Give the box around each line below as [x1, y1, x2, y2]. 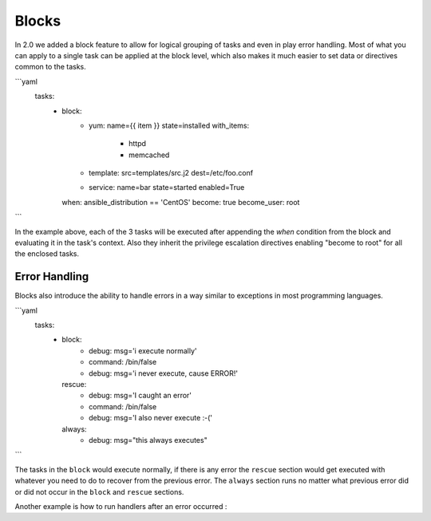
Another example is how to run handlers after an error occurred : [14, 501, 227, 511]
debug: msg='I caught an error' [89, 391, 192, 401]
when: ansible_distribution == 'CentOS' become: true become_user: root [61, 197, 300, 207]
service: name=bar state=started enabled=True [89, 183, 245, 192]
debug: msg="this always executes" [89, 436, 208, 444]
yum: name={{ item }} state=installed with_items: [89, 120, 250, 130]
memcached [129, 150, 170, 160]
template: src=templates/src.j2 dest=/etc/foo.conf [89, 168, 254, 178]
